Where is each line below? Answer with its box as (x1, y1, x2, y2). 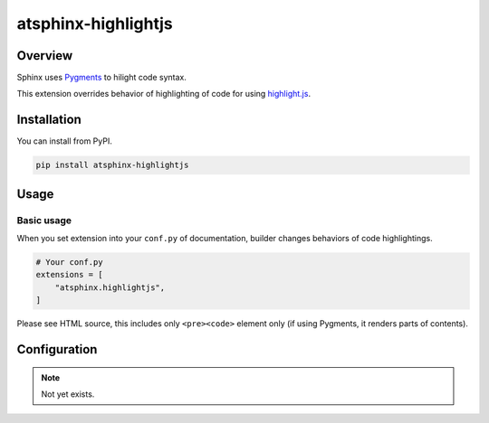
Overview (16, 48, 73, 63)
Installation (16, 112, 81, 127)
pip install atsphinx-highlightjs (35, 160, 189, 171)
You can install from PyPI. (16, 136, 112, 146)
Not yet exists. (41, 389, 95, 399)
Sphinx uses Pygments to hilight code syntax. (16, 72, 187, 83)
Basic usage (16, 213, 72, 226)
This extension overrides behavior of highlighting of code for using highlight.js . (16, 89, 312, 99)
